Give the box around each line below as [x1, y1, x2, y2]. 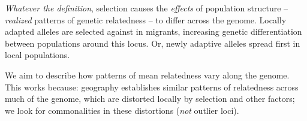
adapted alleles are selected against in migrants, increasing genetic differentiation [5, 25, 302, 38]
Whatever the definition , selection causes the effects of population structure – [5, 2, 288, 14]
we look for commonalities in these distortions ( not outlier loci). [5, 104, 239, 116]
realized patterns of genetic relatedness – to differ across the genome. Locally [5, 13, 287, 26]
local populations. [5, 49, 70, 61]
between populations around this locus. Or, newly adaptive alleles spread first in [5, 37, 300, 49]
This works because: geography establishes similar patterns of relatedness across [5, 80, 299, 93]
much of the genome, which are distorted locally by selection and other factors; [5, 92, 295, 105]
